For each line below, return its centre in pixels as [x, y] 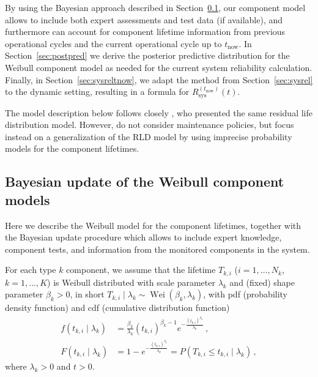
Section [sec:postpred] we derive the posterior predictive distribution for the [147, 55]
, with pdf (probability [246, 294]
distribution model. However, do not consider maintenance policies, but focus [150, 125]
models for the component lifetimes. [72, 148]
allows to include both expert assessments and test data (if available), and [144, 19]
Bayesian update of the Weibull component [145, 181]
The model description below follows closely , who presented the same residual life [159, 112]
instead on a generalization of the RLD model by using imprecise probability [149, 136]
